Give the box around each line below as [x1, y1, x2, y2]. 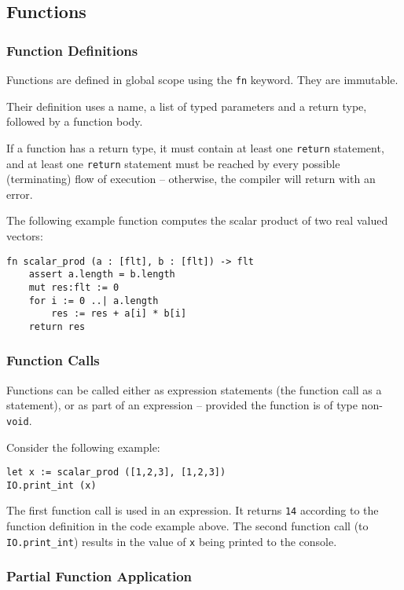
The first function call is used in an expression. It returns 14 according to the [6, 502, 379, 519]
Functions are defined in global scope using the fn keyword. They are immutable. [6, 71, 398, 87]
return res [28, 321, 86, 332]
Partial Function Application [6, 566, 193, 586]
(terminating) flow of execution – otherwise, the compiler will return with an [6, 170, 376, 187]
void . [6, 412, 32, 428]
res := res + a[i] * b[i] [51, 308, 187, 320]
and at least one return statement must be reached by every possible [6, 155, 340, 171]
